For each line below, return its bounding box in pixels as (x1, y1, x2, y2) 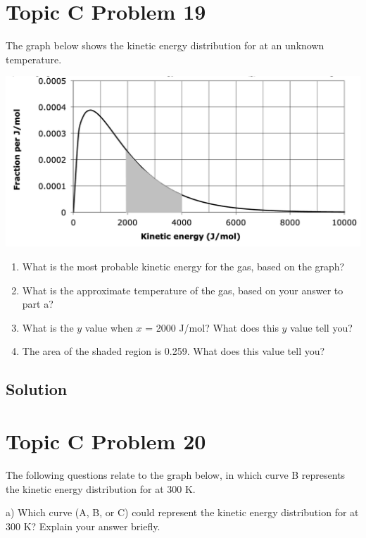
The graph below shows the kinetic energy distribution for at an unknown (6, 38, 324, 53)
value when (84, 320, 133, 334)
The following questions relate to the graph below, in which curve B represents (6, 467, 346, 482)
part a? (22, 296, 53, 311)
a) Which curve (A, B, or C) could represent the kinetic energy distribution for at (6, 505, 359, 520)
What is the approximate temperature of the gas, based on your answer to (22, 282, 343, 297)
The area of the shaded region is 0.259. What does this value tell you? (22, 344, 325, 358)
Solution (6, 378, 68, 400)
